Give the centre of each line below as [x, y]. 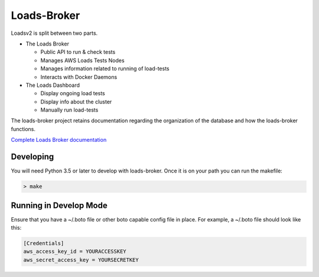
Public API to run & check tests [78, 52]
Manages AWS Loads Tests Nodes [82, 60]
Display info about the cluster [76, 102]
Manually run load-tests [69, 110]
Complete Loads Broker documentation [59, 140]
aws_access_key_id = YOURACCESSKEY [75, 252]
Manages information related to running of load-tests [105, 69]
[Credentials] [44, 243]
